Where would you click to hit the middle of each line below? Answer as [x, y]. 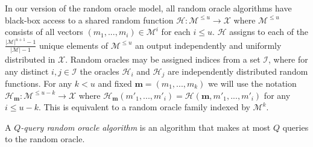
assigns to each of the [269, 32]
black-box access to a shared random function [89, 20]
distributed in [30, 59]
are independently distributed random [238, 71]
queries [296, 127]
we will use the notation [252, 83]
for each [176, 32]
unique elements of [73, 45]
